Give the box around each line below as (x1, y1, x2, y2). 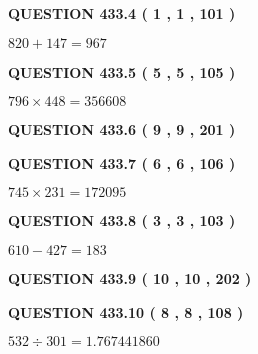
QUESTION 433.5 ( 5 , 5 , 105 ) (8, 61, 236, 82)
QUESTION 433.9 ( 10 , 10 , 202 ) (8, 267, 252, 288)
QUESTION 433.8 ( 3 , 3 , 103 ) (8, 210, 236, 231)
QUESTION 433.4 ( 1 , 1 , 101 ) (8, 3, 236, 23)
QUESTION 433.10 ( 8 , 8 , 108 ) (8, 301, 244, 322)
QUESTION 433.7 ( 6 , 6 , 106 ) (8, 152, 236, 173)
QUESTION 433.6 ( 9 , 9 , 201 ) (8, 119, 236, 140)
